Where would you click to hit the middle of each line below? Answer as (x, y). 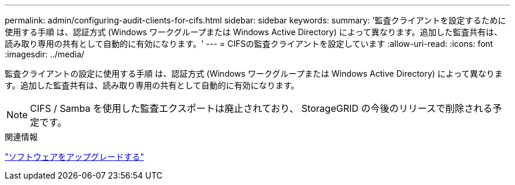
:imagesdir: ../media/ (45, 54)
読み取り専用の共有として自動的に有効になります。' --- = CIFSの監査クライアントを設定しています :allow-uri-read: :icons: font (249, 44)
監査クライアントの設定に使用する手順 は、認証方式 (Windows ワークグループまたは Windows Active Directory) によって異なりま (254, 73)
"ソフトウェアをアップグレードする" (75, 157)
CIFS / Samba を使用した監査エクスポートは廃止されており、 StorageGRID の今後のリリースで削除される (261, 108)
